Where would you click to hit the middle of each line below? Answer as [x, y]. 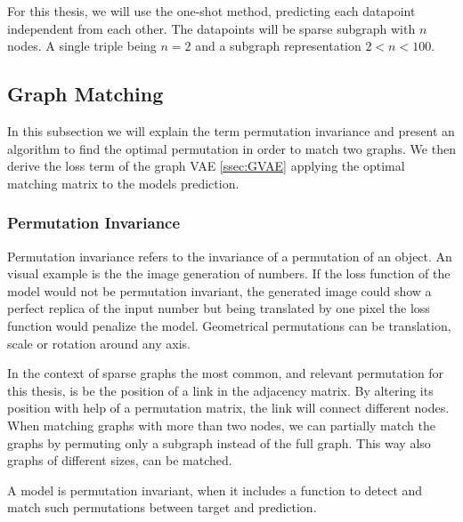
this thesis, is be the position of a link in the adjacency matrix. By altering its [220, 390]
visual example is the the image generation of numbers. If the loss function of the [229, 273]
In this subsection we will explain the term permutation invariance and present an [231, 130]
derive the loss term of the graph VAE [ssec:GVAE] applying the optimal [206, 166]
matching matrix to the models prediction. [123, 183]
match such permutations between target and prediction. [162, 507]
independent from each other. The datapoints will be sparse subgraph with [211, 28]
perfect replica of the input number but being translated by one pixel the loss [219, 308]
